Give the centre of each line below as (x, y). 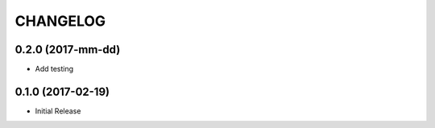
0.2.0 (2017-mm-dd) (68, 50)
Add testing (54, 69)
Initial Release (58, 111)
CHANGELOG (60, 21)
